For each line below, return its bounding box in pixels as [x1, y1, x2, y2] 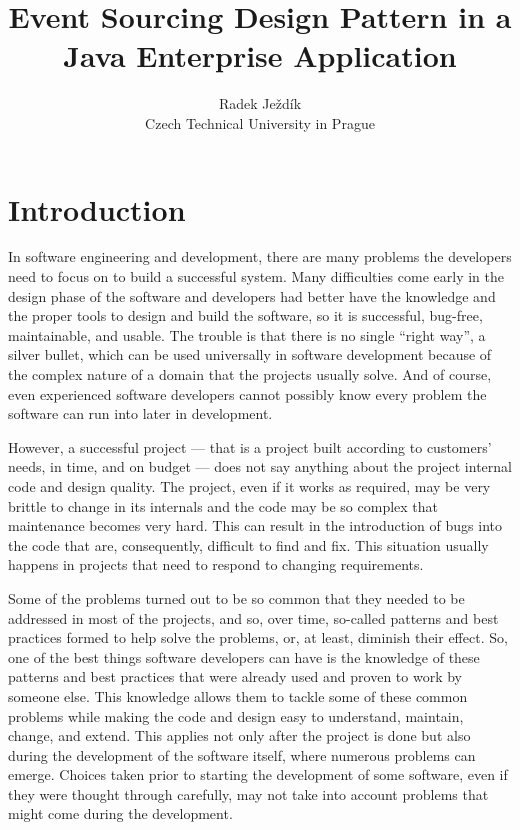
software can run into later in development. [8, 403, 273, 424]
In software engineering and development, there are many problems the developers [8, 246, 512, 267]
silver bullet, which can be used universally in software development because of [8, 344, 492, 365]
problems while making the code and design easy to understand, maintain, [8, 705, 464, 726]
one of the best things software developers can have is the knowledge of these [8, 646, 480, 667]
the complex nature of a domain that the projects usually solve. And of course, [8, 364, 492, 384]
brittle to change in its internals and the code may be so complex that [8, 495, 439, 516]
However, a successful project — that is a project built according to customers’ [8, 436, 492, 457]
